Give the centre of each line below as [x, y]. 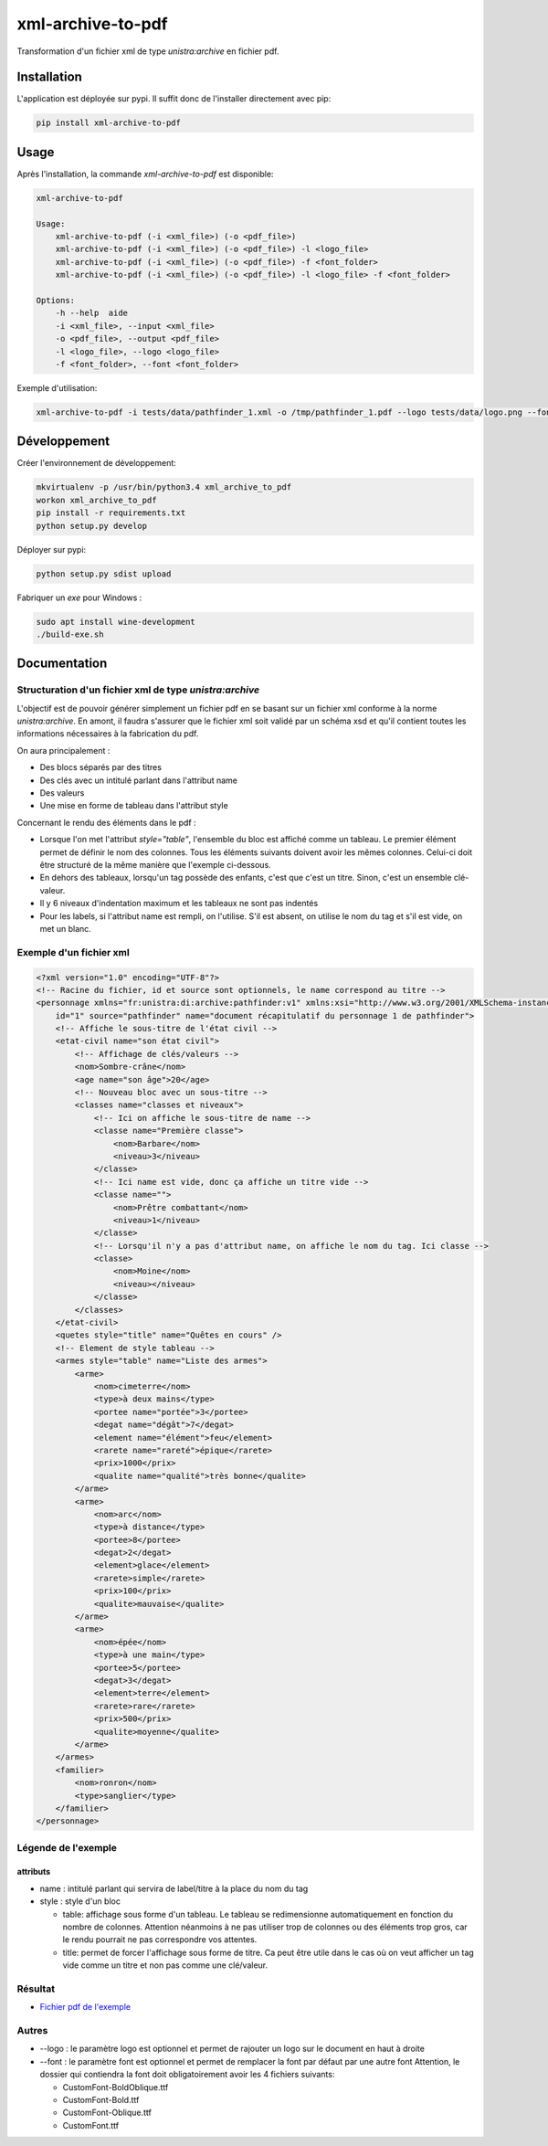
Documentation [62, 664]
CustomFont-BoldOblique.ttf [116, 2087]
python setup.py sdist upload [104, 574]
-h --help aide [91, 313]
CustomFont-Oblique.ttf [107, 2113]
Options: [56, 301]
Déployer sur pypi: [52, 549]
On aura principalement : [63, 750]
